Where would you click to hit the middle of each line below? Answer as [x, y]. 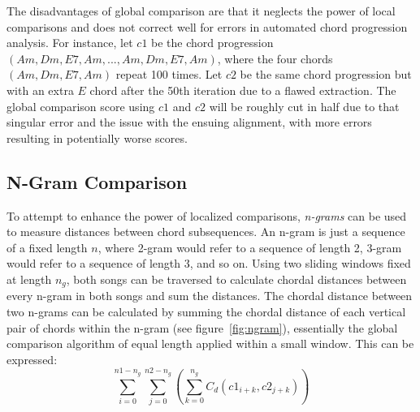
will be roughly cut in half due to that [304, 106]
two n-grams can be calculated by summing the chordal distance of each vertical [206, 311]
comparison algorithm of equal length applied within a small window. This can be [210, 343]
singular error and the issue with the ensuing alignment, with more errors [189, 122]
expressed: [32, 359]
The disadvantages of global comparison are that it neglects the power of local [201, 11]
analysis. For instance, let [70, 43]
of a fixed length [47, 247]
